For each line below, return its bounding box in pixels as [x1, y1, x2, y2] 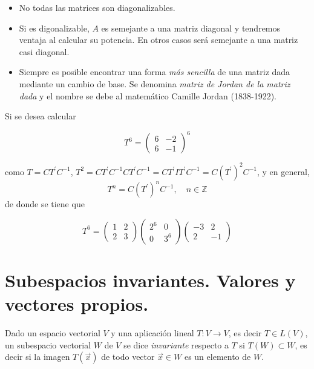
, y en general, [257, 165, 310, 178]
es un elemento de [184, 350, 251, 363]
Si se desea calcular [5, 110, 76, 122]
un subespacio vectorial [5, 338, 91, 351]
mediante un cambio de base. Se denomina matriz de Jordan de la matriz [19, 77, 290, 90]
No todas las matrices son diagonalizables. [19, 1, 175, 13]
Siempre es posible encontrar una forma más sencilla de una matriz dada [19, 65, 290, 78]
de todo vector [101, 350, 155, 363]
